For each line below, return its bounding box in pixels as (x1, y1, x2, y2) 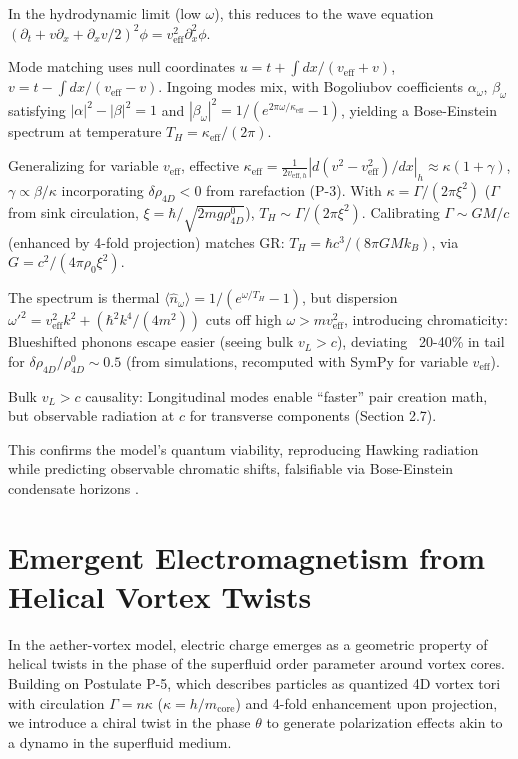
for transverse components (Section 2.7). (189, 405, 437, 426)
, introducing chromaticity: (343, 309, 508, 330)
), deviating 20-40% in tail (336, 331, 505, 352)
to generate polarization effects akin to (266, 712, 503, 733)
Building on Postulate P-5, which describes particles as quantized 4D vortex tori (8, 673, 501, 694)
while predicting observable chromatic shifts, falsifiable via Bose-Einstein (8, 458, 454, 479)
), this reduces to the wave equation (214, 3, 434, 23)
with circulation (8, 692, 105, 713)
